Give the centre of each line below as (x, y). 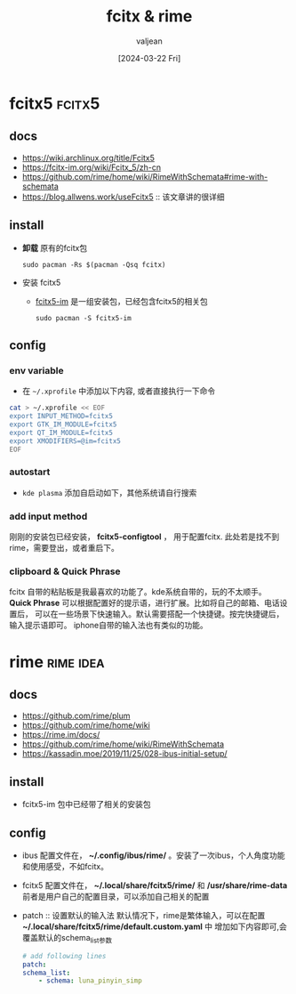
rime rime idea (57, 662)
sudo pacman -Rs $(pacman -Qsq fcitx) (94, 264)
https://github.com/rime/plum (76, 716)
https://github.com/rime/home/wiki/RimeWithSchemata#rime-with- (145, 176)
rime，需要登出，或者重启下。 (64, 548)
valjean (149, 41)
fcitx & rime (149, 16)
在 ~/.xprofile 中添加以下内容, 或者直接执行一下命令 (119, 391)
